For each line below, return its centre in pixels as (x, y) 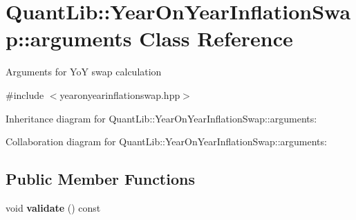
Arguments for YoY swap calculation (84, 72)
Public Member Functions (100, 179)
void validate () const (53, 207)
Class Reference (216, 38)
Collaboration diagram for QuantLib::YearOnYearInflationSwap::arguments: (166, 141)
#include (25, 94)
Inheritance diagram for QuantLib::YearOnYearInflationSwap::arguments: (161, 118)
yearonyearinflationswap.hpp (120, 94)
